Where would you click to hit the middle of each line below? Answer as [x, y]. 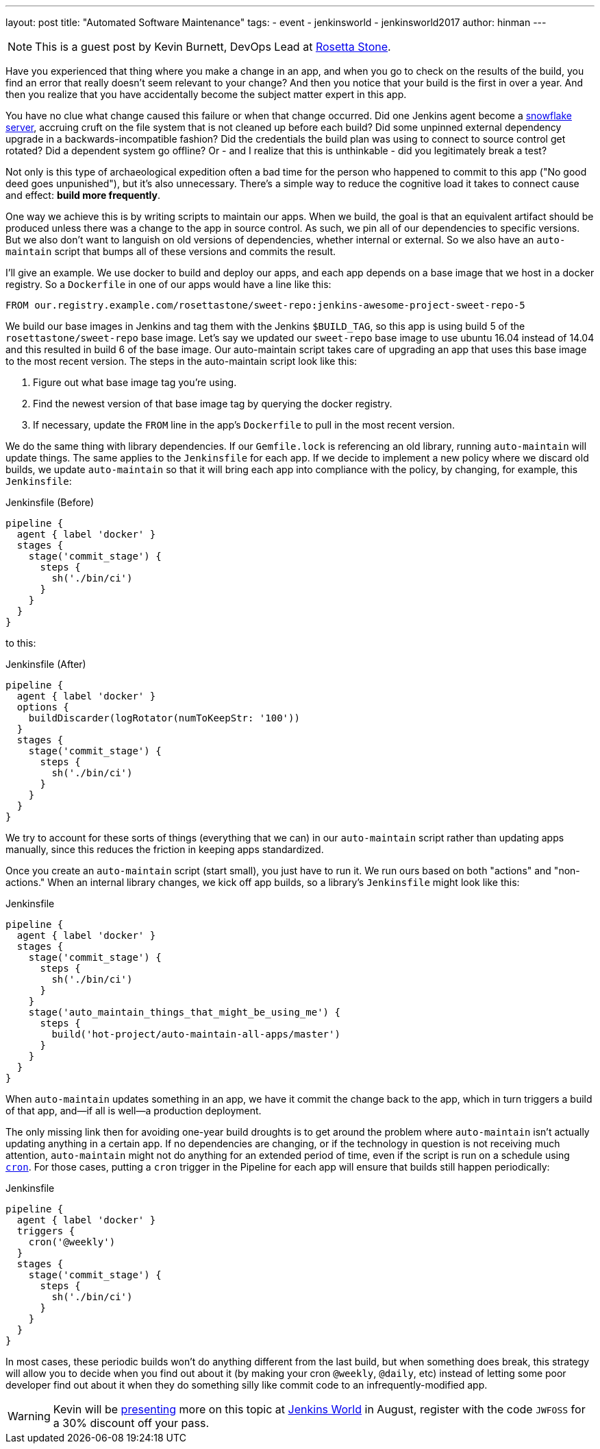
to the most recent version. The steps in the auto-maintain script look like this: [182, 361]
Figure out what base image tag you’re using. [135, 382]
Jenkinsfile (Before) [50, 502]
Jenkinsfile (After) [46, 664]
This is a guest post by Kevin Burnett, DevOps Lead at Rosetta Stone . [213, 47]
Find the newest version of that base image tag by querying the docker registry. [213, 404]
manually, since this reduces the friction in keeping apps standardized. [165, 849]
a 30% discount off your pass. [131, 1423]
